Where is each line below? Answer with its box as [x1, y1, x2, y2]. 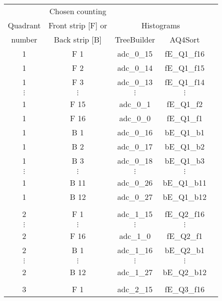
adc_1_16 [117, 244, 153, 256]
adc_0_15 [117, 48, 153, 59]
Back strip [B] [54, 34, 102, 45]
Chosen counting [49, 5, 107, 17]
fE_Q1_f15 [165, 62, 205, 73]
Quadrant [8, 20, 41, 31]
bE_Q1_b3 [165, 155, 205, 166]
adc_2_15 [117, 283, 153, 295]
